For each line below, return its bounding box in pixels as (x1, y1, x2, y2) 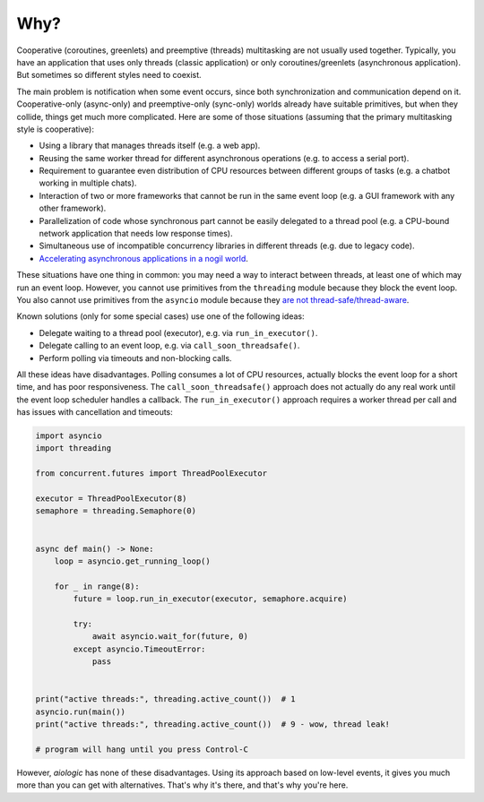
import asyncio (35, 431, 102, 441)
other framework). (39, 203, 107, 214)
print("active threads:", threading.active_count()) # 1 (35, 694, 296, 704)
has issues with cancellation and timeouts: (16, 407, 174, 418)
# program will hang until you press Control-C (35, 744, 248, 755)
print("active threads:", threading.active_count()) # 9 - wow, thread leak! (35, 720, 390, 729)
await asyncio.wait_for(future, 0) (91, 632, 248, 642)
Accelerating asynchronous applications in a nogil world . (39, 253, 248, 263)
